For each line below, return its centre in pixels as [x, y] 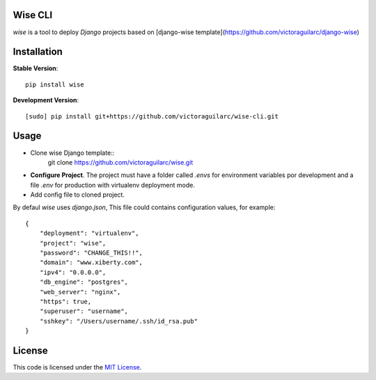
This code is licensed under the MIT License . [77, 367]
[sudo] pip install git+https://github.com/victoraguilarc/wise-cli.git [152, 116]
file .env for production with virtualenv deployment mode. [112, 185]
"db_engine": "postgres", [84, 282]
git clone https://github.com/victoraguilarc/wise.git [120, 162]
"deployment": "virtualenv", [89, 233]
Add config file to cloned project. [78, 195]
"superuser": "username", [84, 311]
